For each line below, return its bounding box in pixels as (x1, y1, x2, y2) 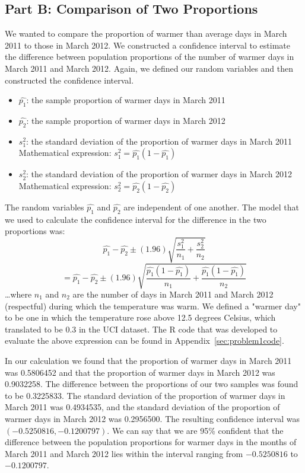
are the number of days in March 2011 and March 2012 (72, 288, 274, 301)
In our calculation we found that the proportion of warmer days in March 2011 (5, 354, 292, 366)
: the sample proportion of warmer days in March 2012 (26, 114, 225, 126)
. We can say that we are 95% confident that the (107, 424, 284, 436)
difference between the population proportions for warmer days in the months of (5, 436, 297, 448)
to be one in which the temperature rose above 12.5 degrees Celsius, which (5, 311, 276, 324)
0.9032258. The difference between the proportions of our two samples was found (5, 378, 298, 390)
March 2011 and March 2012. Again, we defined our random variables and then (5, 62, 294, 74)
